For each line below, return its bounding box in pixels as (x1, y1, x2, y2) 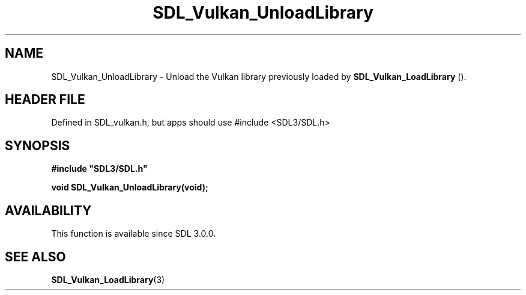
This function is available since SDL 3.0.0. (51, 228, 216, 239)
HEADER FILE (5, 92, 85, 108)
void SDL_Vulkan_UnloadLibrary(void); (51, 182, 208, 193)
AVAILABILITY (5, 202, 92, 218)
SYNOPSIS (5, 138, 70, 153)
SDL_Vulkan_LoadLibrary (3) (51, 274, 165, 285)
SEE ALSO (5, 249, 66, 264)
